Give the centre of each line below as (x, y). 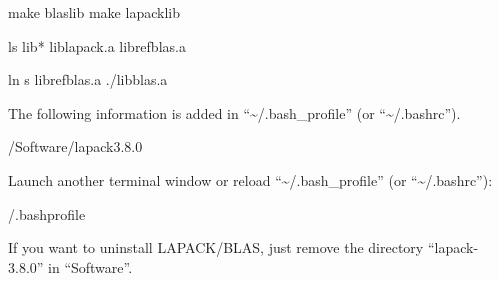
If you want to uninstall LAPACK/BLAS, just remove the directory (216, 247)
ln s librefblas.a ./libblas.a (88, 79)
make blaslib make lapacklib (94, 12)
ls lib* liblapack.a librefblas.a (97, 45)
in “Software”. (90, 266)
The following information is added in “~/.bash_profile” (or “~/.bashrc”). (234, 112)
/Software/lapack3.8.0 (75, 146)
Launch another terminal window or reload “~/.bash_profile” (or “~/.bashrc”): (250, 179)
